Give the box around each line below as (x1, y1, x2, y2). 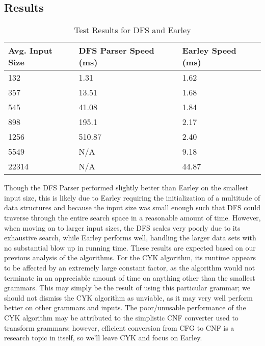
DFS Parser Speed (78, 44, 154, 57)
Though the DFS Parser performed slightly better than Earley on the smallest (4, 182, 249, 193)
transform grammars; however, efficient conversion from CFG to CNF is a (4, 322, 234, 333)
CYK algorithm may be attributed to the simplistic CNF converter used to (4, 312, 238, 323)
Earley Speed (182, 44, 236, 57)
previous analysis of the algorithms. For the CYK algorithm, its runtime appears (4, 252, 256, 263)
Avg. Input (8, 44, 52, 57)
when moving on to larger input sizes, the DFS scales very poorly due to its (4, 222, 241, 233)
